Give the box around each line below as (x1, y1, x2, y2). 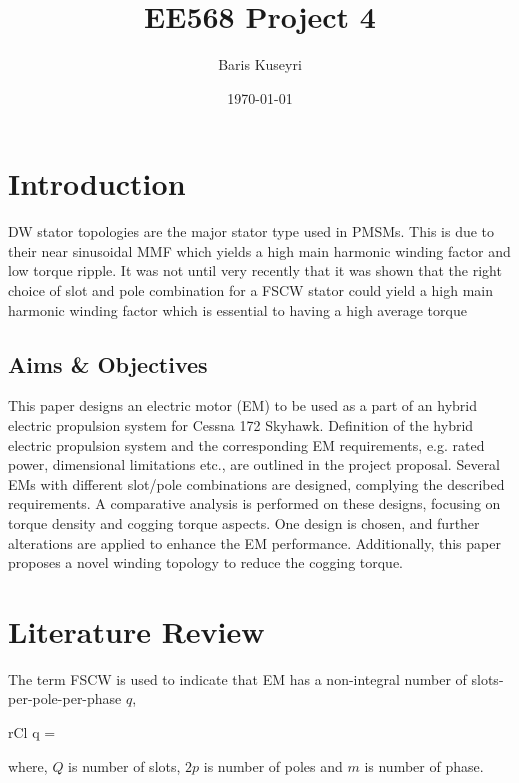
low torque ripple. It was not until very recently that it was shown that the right (8, 260, 502, 281)
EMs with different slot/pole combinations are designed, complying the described (8, 473, 505, 494)
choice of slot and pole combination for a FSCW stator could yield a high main (8, 280, 494, 301)
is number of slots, (68, 755, 181, 776)
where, (8, 755, 48, 776)
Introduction (8, 163, 186, 204)
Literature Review (8, 610, 265, 651)
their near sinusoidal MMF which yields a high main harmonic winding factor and (8, 240, 511, 261)
